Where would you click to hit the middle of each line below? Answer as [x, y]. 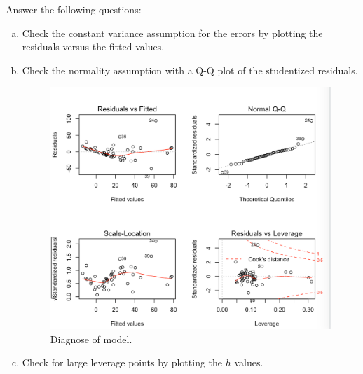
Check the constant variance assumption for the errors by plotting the [172, 33]
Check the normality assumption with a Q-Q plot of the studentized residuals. [190, 70]
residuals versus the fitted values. [93, 47]
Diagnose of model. [91, 339]
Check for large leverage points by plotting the [122, 362]
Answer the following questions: [74, 9]
